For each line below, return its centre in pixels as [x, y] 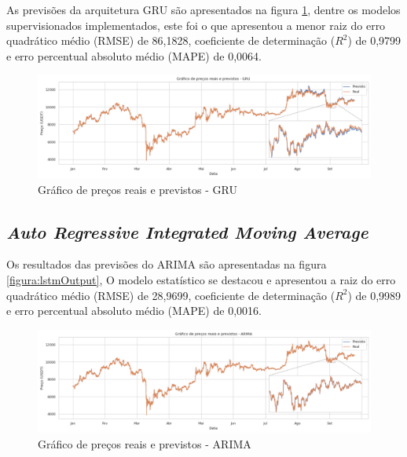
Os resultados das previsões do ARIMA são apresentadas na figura [167, 264]
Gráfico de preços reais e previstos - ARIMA [145, 444]
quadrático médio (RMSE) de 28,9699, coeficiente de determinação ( [171, 295]
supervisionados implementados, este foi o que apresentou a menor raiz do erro [196, 25]
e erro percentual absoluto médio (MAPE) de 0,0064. [134, 55]
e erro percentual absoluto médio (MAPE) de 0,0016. [134, 311]
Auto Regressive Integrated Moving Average [187, 231]
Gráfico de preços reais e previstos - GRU [137, 189]
